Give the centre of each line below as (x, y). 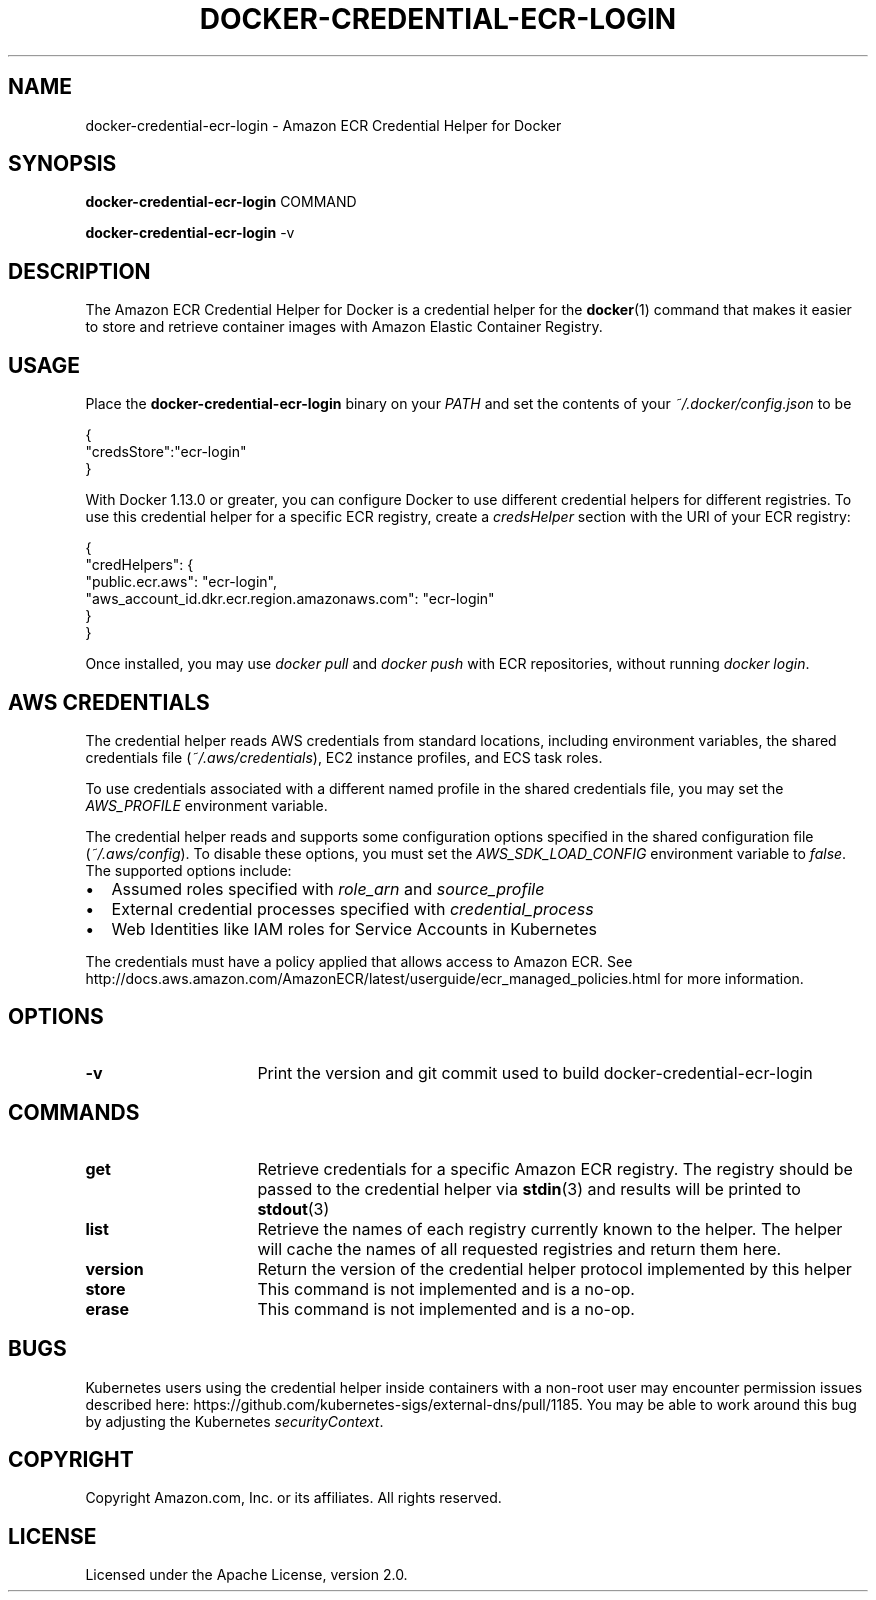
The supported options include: (188, 870)
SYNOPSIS (62, 164)
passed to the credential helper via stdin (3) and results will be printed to (529, 1188)
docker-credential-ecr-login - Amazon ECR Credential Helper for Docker (323, 125)
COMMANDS (74, 1113)
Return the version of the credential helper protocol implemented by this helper (554, 1268)
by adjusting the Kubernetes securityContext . (234, 1421)
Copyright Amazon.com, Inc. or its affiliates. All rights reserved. (293, 1498)
